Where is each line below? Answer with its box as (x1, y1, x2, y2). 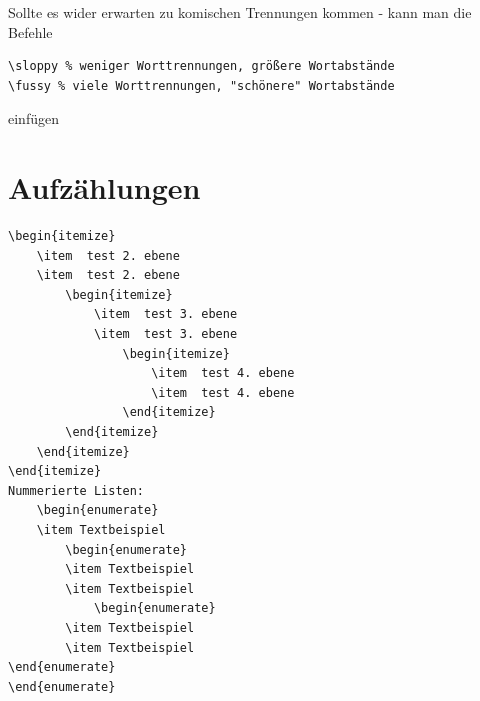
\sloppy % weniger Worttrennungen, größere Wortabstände (8, 59, 395, 74)
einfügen (8, 108, 59, 129)
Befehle (8, 21, 53, 42)
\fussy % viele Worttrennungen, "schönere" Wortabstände (8, 78, 395, 93)
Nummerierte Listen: (8, 483, 145, 498)
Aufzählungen (8, 167, 201, 208)
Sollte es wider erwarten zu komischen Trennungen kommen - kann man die (8, 2, 472, 22)
